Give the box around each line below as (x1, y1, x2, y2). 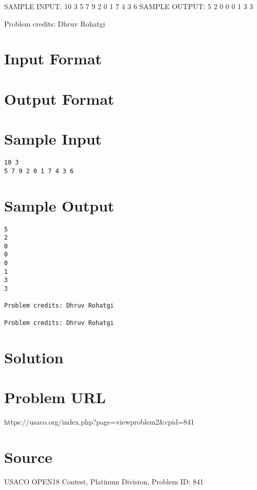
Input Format (4, 48, 102, 69)
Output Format (4, 88, 114, 109)
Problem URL (4, 386, 106, 407)
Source (4, 446, 53, 467)
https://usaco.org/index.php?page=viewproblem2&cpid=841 (4, 416, 195, 427)
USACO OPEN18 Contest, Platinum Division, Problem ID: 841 (4, 476, 204, 486)
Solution (4, 346, 64, 367)
